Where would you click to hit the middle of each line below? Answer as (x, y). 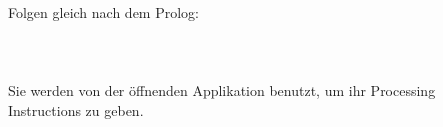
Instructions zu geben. (76, 109)
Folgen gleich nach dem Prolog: (103, 12)
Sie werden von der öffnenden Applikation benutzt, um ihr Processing (222, 90)
